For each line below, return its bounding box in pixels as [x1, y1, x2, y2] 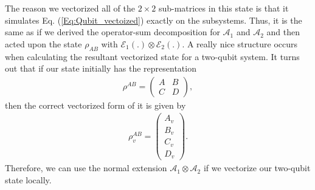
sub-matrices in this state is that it [158, 2, 289, 14]
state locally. [5, 174, 52, 186]
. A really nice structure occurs [182, 37, 298, 50]
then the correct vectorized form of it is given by [5, 98, 186, 111]
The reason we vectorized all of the [5, 2, 136, 14]
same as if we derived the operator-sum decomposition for [5, 25, 220, 38]
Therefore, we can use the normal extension [5, 161, 167, 174]
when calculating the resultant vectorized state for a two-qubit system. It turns [5, 50, 300, 63]
